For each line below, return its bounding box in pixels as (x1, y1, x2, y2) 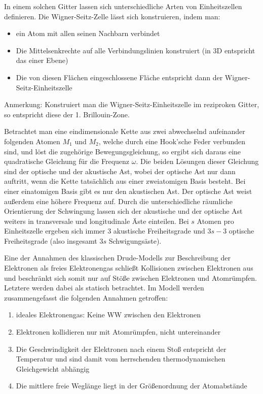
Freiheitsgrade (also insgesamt (4, 235, 97, 246)
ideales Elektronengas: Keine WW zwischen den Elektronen (16, 309, 201, 320)
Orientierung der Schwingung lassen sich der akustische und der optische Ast (4, 206, 243, 216)
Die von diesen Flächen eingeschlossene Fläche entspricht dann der (16, 72, 223, 82)
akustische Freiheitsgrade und (113, 225, 205, 236)
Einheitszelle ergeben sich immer (4, 225, 105, 236)
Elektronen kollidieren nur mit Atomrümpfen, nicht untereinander (16, 326, 221, 337)
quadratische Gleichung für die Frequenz (4, 156, 130, 167)
